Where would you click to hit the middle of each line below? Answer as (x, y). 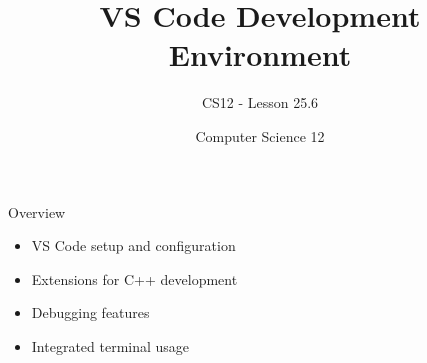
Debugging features (90, 312)
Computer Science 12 (260, 135)
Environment (260, 54)
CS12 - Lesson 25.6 (260, 102)
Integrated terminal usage (110, 345)
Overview (37, 211)
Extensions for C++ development (134, 278)
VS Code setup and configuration (133, 245)
